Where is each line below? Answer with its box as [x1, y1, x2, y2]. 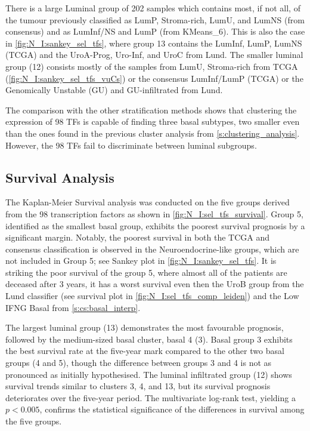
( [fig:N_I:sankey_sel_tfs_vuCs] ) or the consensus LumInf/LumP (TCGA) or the [5, 72, 303, 84]
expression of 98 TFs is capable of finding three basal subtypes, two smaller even [5, 115, 300, 128]
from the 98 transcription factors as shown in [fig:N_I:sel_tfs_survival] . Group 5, [5, 207, 303, 220]
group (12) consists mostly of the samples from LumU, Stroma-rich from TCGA [5, 60, 298, 72]
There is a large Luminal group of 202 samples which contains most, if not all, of [5, 2, 300, 14]
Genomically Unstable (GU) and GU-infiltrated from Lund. [5, 84, 223, 96]
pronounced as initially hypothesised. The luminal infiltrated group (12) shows [5, 368, 292, 380]
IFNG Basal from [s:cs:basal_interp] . [5, 301, 141, 313]
